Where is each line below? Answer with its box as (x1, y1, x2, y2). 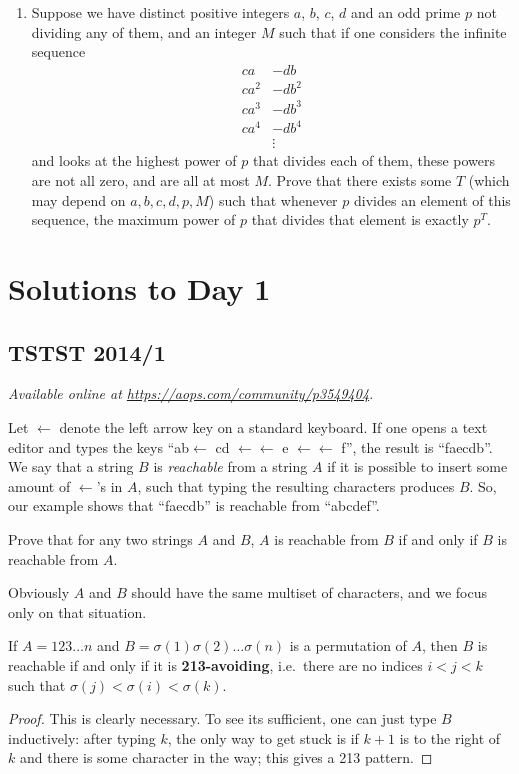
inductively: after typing (8, 727, 156, 748)
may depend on (31, 189, 126, 210)
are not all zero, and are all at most (31, 170, 250, 191)
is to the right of (399, 727, 501, 748)
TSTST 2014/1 (8, 336, 166, 367)
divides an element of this (353, 189, 511, 210)
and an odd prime (350, 2, 461, 22)
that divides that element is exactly (251, 209, 469, 230)
